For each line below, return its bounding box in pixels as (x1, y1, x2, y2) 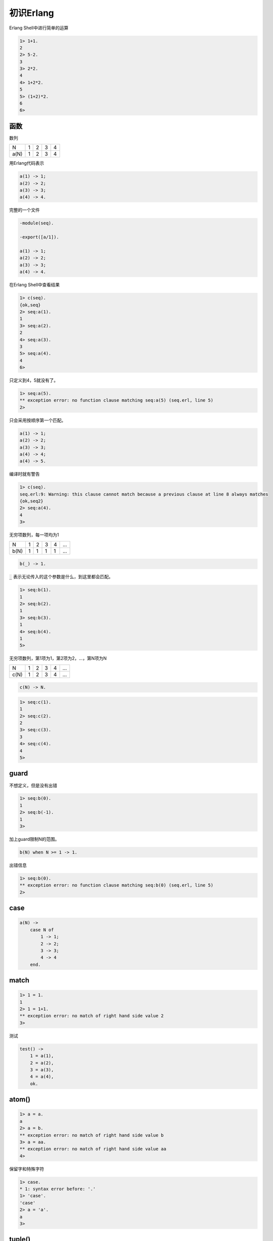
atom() (9, 1095, 31, 1104)
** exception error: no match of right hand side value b (19, 1132, 164, 1138)
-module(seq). (19, 220, 54, 226)
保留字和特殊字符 (9, 1166, 44, 1172)
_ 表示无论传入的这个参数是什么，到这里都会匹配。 (9, 574, 114, 580)
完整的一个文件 (9, 207, 40, 213)
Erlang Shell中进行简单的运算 (9, 25, 69, 31)
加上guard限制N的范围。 (9, 836, 60, 842)
